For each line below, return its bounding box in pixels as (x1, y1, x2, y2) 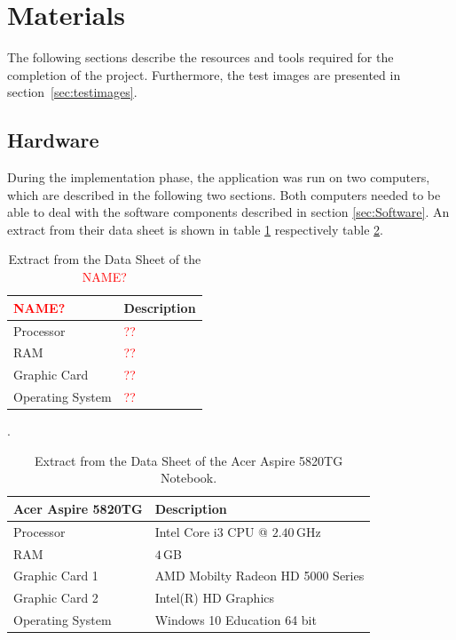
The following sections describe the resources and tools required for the (7, 48, 394, 67)
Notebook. (161, 468, 217, 487)
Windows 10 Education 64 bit (154, 611, 317, 629)
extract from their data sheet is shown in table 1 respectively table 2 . (7, 220, 383, 238)
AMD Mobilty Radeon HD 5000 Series (154, 566, 365, 585)
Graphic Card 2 (13, 588, 98, 607)
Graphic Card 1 (13, 566, 98, 585)
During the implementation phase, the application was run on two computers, (7, 168, 430, 187)
